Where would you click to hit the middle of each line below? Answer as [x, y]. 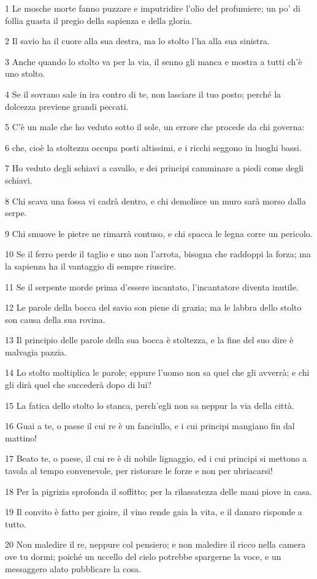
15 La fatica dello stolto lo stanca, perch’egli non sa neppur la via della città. [150, 405]
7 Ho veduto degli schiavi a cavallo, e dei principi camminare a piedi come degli [155, 168]
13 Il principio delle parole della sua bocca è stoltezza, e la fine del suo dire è [149, 340]
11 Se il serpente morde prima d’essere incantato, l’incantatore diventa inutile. [152, 286]
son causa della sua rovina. [55, 319]
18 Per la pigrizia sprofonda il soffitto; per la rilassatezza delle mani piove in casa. [158, 491]
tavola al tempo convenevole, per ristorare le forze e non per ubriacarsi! [139, 471]
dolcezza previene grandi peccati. [67, 106]
